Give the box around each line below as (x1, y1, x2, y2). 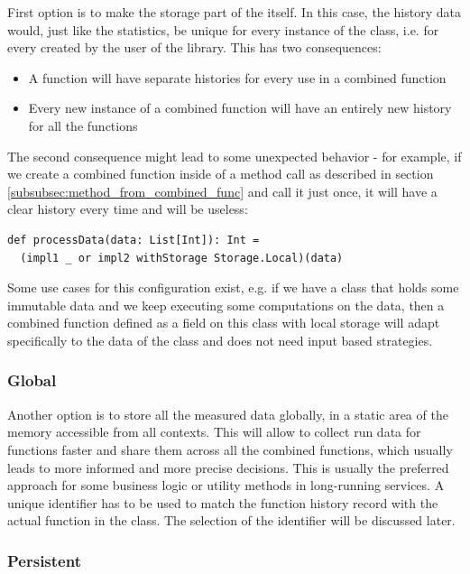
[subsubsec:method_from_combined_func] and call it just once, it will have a (7, 181, 438, 200)
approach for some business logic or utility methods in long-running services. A (7, 476, 445, 495)
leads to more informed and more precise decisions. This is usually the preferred (7, 458, 449, 477)
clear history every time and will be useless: (7, 199, 248, 218)
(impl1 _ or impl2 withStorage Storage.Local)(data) (20, 251, 344, 264)
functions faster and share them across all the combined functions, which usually (7, 440, 453, 458)
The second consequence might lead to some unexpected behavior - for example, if (7, 146, 462, 165)
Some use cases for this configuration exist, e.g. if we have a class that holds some (7, 278, 459, 297)
